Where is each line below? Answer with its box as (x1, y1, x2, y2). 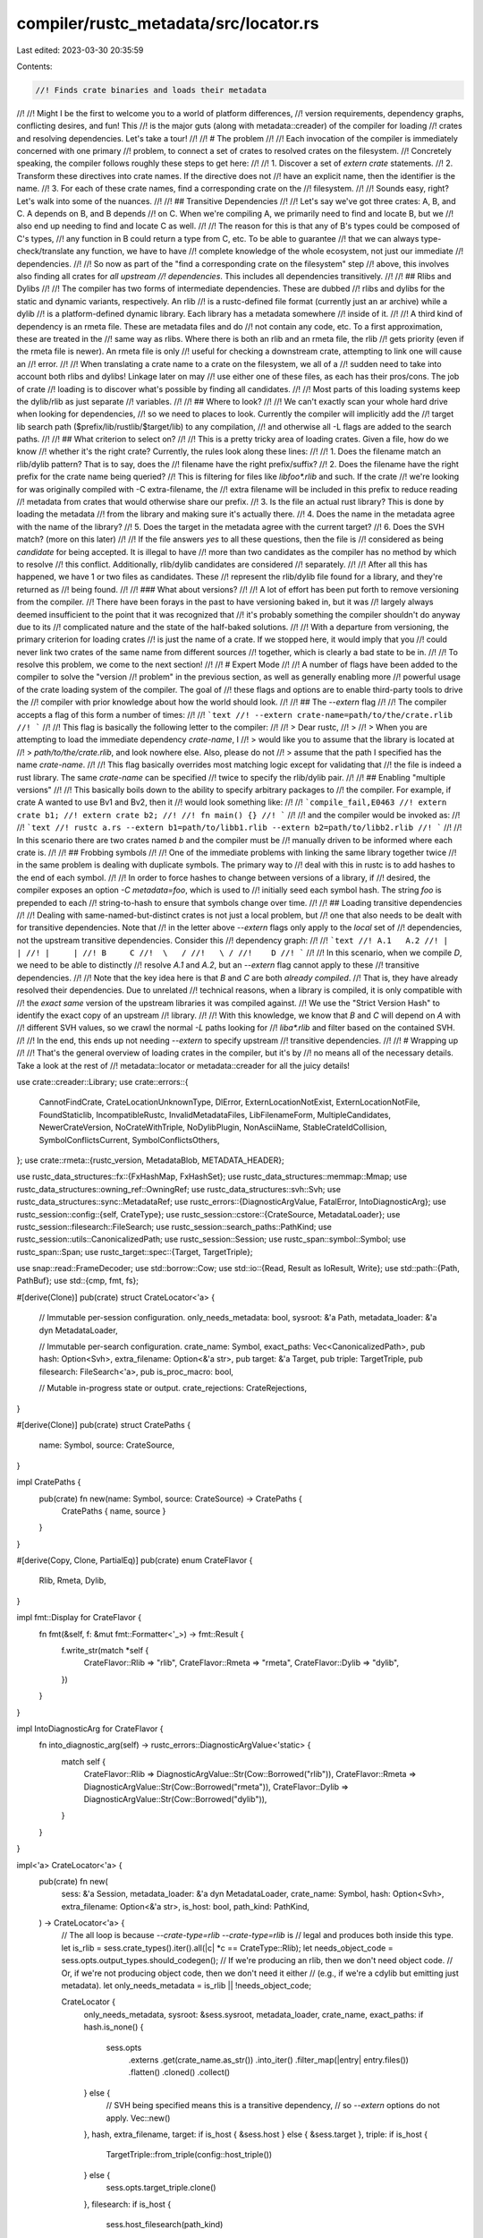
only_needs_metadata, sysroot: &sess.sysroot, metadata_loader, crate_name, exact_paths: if (83, 2009, 424, 2020)
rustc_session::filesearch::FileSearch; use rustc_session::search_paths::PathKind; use (16, 1221, 333, 1232)
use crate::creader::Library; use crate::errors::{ (16, 1076, 189, 1087)
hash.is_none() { (83, 2021, 144, 2032)
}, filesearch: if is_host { (83, 2199, 172, 2209)
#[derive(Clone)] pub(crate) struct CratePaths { (16, 1419, 191, 1430)
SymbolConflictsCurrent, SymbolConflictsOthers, (38, 1134, 220, 1145)
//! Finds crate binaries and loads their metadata (35, 85, 267, 95)
